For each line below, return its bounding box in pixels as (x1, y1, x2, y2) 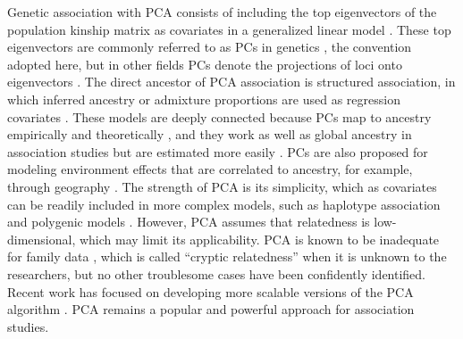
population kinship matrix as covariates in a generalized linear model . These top (7, 20, 451, 38)
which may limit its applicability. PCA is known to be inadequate (79, 229, 440, 248)
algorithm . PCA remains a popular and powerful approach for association (7, 300, 415, 318)
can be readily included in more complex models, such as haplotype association (7, 194, 441, 213)
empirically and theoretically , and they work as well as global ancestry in (7, 125, 412, 144)
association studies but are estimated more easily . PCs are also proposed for (7, 142, 428, 161)
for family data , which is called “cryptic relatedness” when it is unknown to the (7, 247, 447, 266)
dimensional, (7, 229, 76, 248)
